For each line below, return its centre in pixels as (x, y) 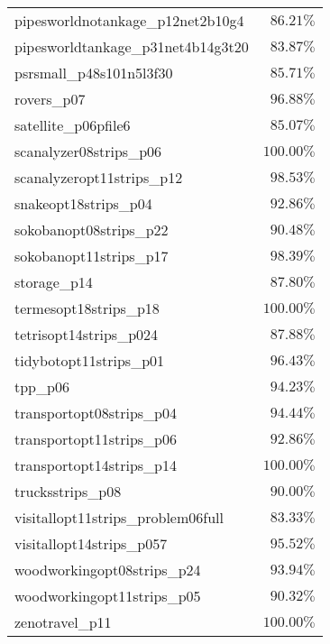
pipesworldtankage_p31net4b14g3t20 (132, 46)
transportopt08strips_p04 (96, 413)
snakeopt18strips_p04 (83, 203)
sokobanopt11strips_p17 (92, 256)
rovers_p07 (50, 99)
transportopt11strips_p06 (96, 439)
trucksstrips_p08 (68, 491)
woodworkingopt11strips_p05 (108, 596)
